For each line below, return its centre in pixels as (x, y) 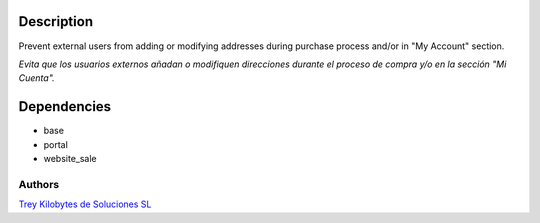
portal (56, 144)
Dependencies (65, 106)
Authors (39, 184)
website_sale (70, 158)
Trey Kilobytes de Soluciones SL (85, 204)
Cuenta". (36, 78)
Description (56, 21)
